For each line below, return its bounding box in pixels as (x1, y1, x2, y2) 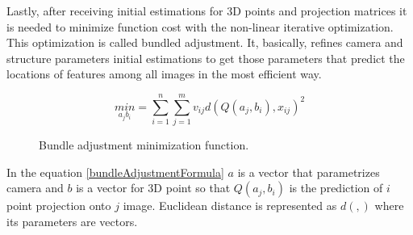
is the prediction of (289, 179, 383, 196)
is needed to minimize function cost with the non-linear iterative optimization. (6, 18, 394, 35)
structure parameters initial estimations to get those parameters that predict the (6, 49, 405, 66)
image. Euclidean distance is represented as (123, 197, 337, 214)
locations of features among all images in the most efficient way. (6, 65, 322, 82)
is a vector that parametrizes (237, 163, 380, 180)
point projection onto (6, 197, 111, 214)
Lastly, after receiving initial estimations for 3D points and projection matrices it (6, 2, 407, 19)
